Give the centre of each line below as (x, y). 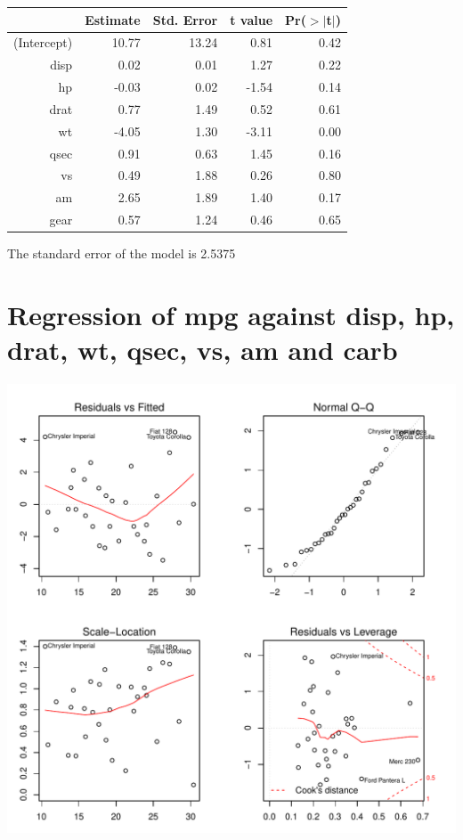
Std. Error (185, 19)
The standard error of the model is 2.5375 (122, 253)
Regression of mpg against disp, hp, (231, 314)
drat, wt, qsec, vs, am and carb (203, 350)
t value (252, 19)
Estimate (113, 19)
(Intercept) (43, 42)
